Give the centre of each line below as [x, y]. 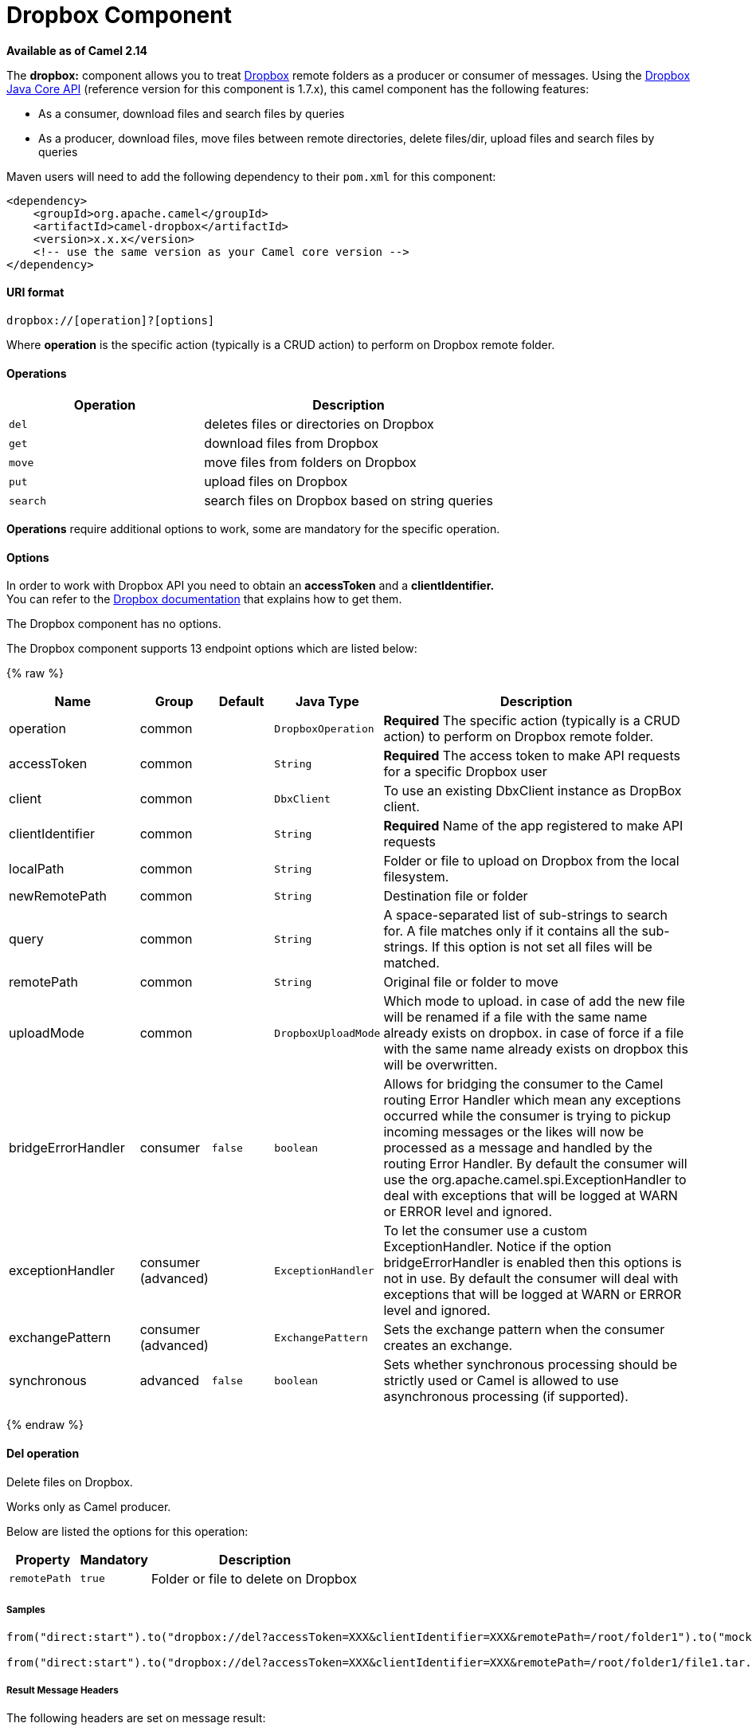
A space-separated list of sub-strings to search [525, 915]
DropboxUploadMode [327, 1033]
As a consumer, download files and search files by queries [192, 113]
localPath [37, 869]
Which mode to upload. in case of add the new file [534, 1001]
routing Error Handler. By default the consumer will [535, 1164]
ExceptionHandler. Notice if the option [497, 1247]
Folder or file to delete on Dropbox [254, 1578]
